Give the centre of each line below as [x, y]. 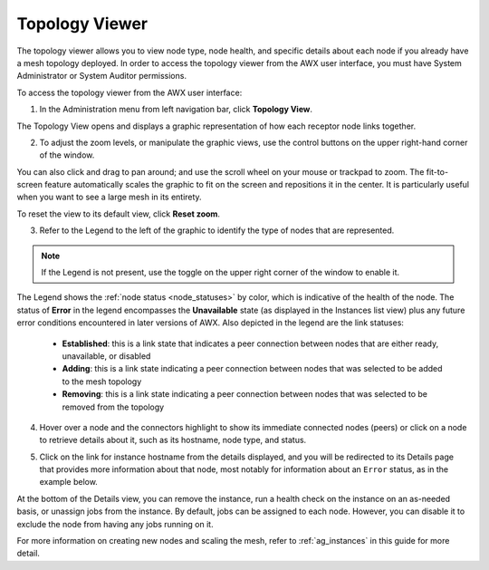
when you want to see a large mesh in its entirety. [110, 197]
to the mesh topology [102, 382]
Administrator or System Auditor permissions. [102, 76]
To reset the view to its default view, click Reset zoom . [119, 214]
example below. [69, 482]
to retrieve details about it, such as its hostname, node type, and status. [173, 440]
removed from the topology [113, 407]
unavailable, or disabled [106, 356]
